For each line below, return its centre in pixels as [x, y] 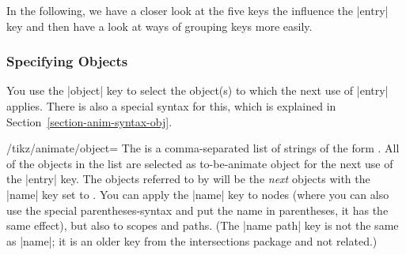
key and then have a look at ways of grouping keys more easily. [159, 26]
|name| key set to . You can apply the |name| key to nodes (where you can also [198, 194]
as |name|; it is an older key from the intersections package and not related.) [192, 240]
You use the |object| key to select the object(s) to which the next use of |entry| [197, 90]
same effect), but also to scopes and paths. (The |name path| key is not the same [203, 225]
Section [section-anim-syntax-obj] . [89, 121]
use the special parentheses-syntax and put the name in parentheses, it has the [197, 210]
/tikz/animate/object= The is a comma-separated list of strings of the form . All [203, 148]
